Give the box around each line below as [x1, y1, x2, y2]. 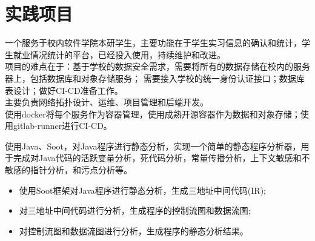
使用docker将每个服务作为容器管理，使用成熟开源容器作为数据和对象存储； [5, 107, 300, 120]
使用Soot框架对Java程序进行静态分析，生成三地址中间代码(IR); [19, 183, 266, 196]
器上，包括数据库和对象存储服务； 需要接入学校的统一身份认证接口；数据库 [5, 71, 305, 84]
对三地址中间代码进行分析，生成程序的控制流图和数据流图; [19, 204, 251, 217]
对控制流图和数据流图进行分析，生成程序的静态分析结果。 [19, 224, 248, 237]
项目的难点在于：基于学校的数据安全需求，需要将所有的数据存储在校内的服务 [5, 60, 310, 73]
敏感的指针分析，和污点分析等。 [5, 163, 132, 176]
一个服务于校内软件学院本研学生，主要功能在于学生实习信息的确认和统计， [5, 36, 302, 49]
